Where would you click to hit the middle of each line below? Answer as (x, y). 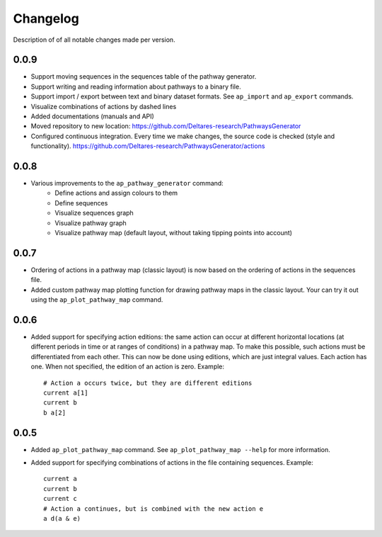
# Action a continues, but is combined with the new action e (154, 509)
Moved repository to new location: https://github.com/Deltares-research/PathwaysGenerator (166, 126)
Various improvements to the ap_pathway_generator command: (127, 183)
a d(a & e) (62, 519)
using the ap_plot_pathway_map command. (97, 300)
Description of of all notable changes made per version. (94, 40)
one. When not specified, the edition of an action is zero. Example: (128, 367)
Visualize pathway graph (91, 222)
